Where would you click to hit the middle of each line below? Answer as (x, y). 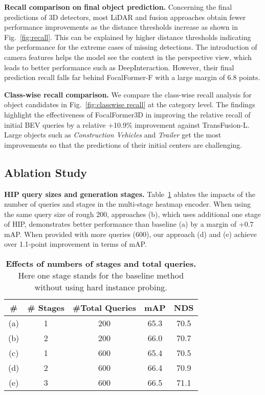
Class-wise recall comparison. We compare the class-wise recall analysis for (128, 94)
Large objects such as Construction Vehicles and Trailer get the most (113, 135)
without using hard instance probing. (101, 287)
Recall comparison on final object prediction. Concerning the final (118, 7)
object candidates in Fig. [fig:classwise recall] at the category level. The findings (130, 104)
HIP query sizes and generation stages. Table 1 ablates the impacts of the (130, 194)
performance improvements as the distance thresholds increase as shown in (121, 27)
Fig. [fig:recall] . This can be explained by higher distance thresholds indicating (128, 37)
